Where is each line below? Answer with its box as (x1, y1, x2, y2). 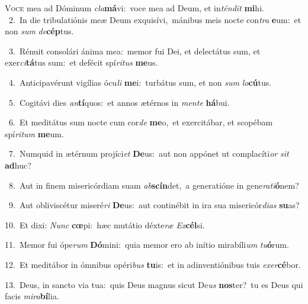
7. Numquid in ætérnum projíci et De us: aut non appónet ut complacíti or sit (8, 147, 289, 160)
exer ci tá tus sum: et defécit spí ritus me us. (5, 56, 158, 69)
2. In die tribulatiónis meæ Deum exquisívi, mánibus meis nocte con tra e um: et (8, 13, 301, 25)
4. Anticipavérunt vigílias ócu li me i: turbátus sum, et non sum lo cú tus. (8, 76, 272, 88)
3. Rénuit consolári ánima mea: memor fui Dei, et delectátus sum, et (8, 44, 261, 57)
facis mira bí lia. (5, 290, 59, 302)
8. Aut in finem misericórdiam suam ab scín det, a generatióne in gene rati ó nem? (8, 179, 299, 191)
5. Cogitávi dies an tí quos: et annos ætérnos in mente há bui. (8, 96, 230, 108)
